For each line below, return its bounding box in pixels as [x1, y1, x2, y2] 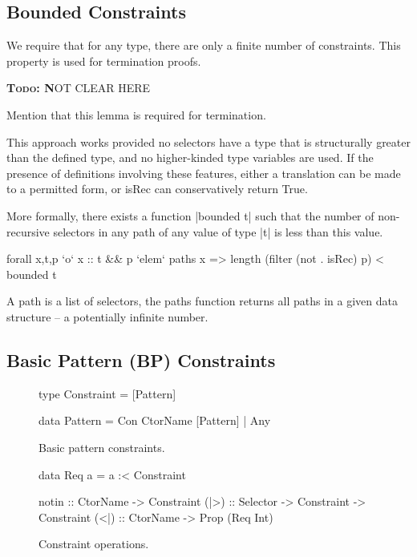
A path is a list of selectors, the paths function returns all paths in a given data [6, 293, 398, 309]
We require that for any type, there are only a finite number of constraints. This [6, 37, 401, 54]
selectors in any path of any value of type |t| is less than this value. [53, 223, 383, 240]
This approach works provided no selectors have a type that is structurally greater [6, 133, 411, 150]
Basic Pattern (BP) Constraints [6, 347, 276, 372]
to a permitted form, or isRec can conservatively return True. [6, 180, 308, 197]
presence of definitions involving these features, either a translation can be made [6, 164, 401, 181]
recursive [6, 223, 50, 240]
